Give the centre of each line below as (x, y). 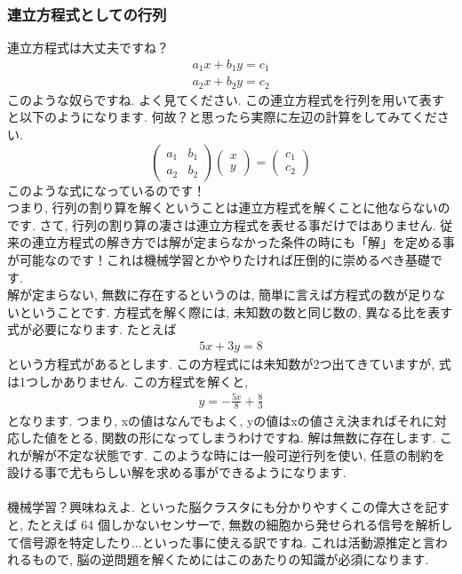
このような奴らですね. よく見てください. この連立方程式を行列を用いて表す (226, 99)
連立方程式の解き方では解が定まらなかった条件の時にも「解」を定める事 (243, 242)
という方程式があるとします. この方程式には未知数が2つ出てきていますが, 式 (229, 363)
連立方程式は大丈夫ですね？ (88, 48)
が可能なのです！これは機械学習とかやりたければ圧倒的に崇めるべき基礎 (219, 259)
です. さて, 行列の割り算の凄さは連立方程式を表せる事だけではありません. (222, 224)
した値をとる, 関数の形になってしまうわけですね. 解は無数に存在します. (227, 438)
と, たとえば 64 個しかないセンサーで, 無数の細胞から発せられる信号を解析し (230, 525)
